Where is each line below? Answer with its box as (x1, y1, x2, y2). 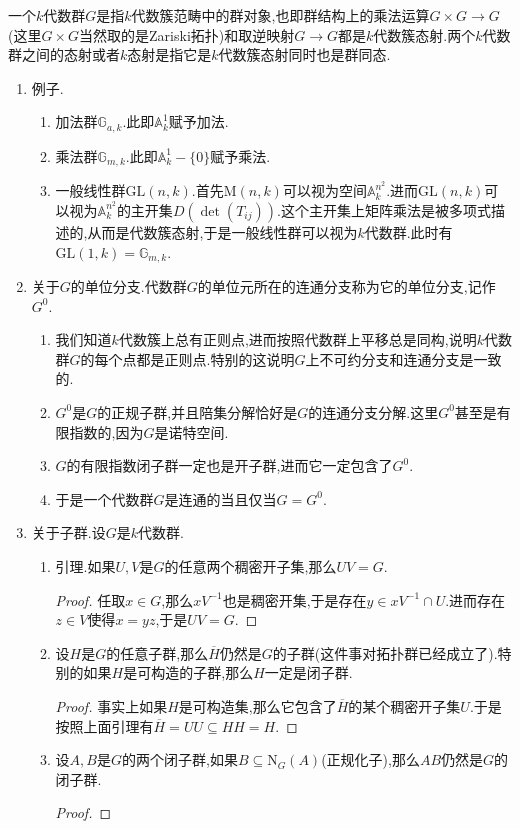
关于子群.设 (31, 522, 106, 543)
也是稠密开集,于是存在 (222, 589, 367, 610)
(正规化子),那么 (321, 749, 420, 770)
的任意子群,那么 (106, 642, 209, 663)
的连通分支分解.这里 (308, 401, 439, 422)
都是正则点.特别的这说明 (136, 348, 295, 369)
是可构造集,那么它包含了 (178, 695, 337, 716)
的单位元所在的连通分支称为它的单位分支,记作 (197, 276, 496, 297)
